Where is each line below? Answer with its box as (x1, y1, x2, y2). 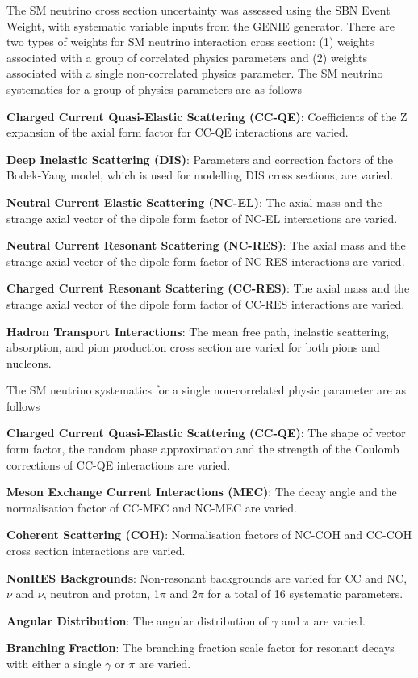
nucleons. (6, 354, 52, 371)
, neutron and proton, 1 (43, 585, 160, 602)
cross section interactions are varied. (6, 542, 186, 559)
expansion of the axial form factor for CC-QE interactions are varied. (6, 124, 349, 141)
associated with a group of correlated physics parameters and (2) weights (6, 48, 368, 65)
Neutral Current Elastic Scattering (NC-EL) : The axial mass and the (6, 193, 382, 210)
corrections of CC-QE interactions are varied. (6, 456, 231, 473)
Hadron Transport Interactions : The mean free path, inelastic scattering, (6, 322, 390, 339)
